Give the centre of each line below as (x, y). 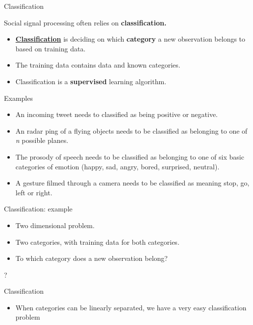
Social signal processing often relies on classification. (85, 22)
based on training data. (51, 48)
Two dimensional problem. (55, 225)
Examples (18, 98)
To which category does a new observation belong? (91, 258)
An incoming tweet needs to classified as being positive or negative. (117, 114)
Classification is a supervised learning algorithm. (91, 81)
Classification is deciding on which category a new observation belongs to (130, 39)
